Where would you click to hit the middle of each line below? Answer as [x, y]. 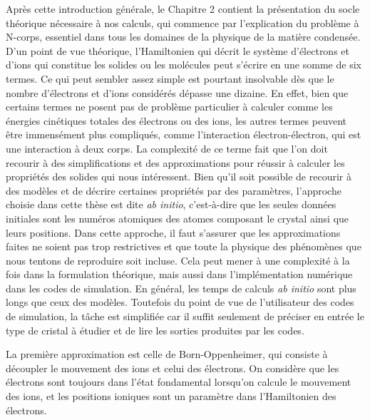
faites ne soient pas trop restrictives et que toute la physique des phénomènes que [184, 246]
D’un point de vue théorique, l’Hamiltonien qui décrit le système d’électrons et [178, 50]
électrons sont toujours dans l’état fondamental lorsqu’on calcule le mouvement [179, 382]
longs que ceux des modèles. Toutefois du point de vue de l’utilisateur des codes [180, 302]
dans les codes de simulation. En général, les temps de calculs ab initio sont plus [181, 288]
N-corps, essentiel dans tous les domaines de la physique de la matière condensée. [183, 37]
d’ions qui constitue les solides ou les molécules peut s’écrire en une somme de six [184, 65]
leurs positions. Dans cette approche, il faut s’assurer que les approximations [173, 232]
